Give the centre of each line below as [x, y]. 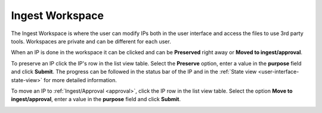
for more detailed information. [80, 80]
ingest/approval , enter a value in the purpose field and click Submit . [96, 99]
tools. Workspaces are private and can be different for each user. [91, 41]
